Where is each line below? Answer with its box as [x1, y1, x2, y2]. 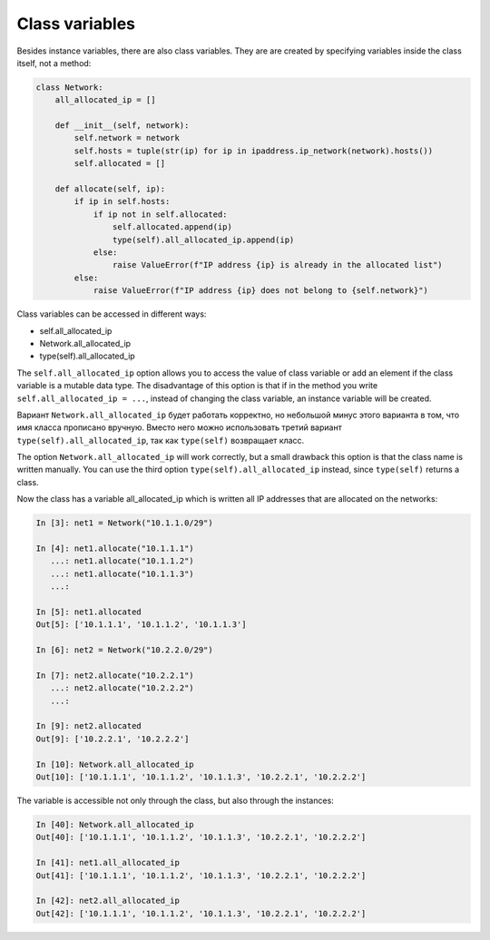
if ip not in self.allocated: [93, 209, 228, 220]
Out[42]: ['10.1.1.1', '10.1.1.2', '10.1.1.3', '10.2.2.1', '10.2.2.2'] [35, 908, 367, 918]
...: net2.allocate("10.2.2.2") [50, 683, 194, 693]
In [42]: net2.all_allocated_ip [35, 896, 181, 906]
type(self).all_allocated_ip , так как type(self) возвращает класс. [16, 435, 305, 446]
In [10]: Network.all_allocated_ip [35, 759, 194, 769]
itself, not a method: [16, 57, 92, 68]
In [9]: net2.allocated [35, 721, 142, 731]
